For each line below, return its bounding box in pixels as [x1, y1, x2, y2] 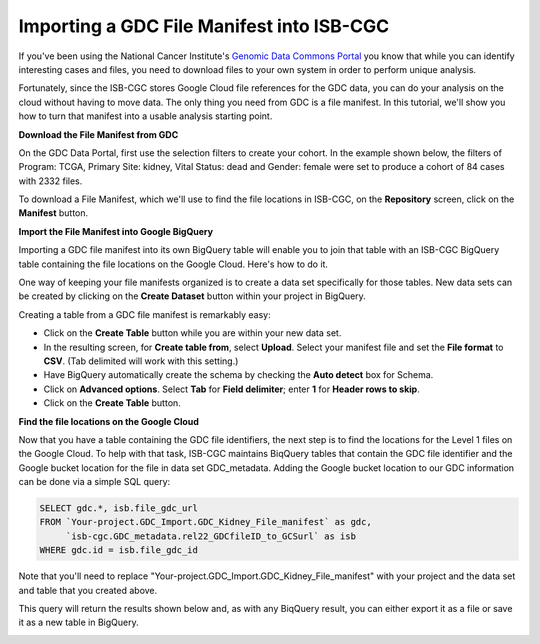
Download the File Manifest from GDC [18, 128, 179, 140]
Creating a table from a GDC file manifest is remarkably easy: [18, 308, 271, 320]
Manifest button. [18, 207, 89, 219]
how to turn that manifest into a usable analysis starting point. [18, 110, 273, 122]
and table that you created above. [18, 584, 158, 596]
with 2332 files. [18, 175, 83, 187]
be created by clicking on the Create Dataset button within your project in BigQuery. [18, 290, 367, 302]
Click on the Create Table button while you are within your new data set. [43, 327, 342, 339]
